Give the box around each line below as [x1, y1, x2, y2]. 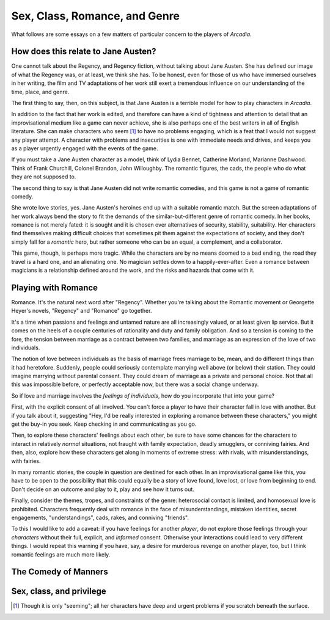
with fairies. [11, 457, 41, 464]
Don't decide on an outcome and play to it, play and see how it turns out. [11, 486, 195, 493]
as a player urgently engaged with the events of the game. [11, 144, 158, 152]
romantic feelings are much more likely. [11, 550, 111, 558]
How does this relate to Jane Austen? [11, 46, 156, 57]
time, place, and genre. [11, 88, 70, 95]
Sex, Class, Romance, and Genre [11, 9, 180, 23]
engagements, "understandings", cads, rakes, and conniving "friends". [11, 514, 189, 521]
